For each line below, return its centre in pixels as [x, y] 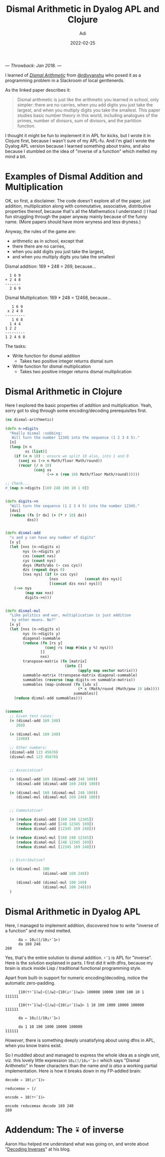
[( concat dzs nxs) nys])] [76, 584]
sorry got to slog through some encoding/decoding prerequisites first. [76, 410]
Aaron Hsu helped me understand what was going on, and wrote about [77, 1144]
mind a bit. [16, 156]
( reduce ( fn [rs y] [43, 643]
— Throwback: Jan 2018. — [33, 65]
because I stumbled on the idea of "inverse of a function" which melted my [81, 151]
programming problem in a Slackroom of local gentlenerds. [65, 80]
